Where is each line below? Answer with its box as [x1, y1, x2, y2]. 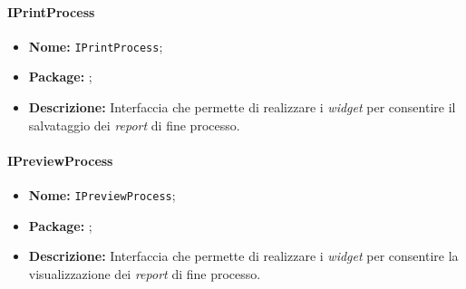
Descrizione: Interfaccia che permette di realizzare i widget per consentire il [28, 98, 456, 117]
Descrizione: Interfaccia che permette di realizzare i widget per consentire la [28, 246, 459, 265]
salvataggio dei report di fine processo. [28, 115, 240, 134]
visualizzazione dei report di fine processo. [28, 264, 261, 283]
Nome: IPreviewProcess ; [28, 186, 176, 205]
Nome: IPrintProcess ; [28, 36, 163, 55]
